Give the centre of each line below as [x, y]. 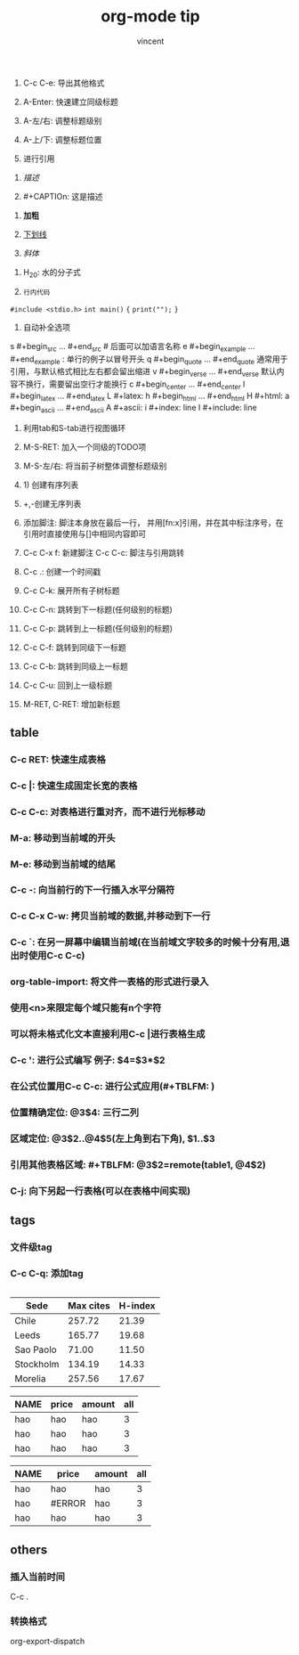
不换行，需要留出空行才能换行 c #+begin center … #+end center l [131, 385]
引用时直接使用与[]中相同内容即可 [85, 534]
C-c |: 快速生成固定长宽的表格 [74, 786]
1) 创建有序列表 [51, 485]
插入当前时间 [38, 1577]
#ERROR [68, 1504]
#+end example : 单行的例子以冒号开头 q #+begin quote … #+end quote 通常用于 [149, 360]
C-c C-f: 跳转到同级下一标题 [75, 647]
